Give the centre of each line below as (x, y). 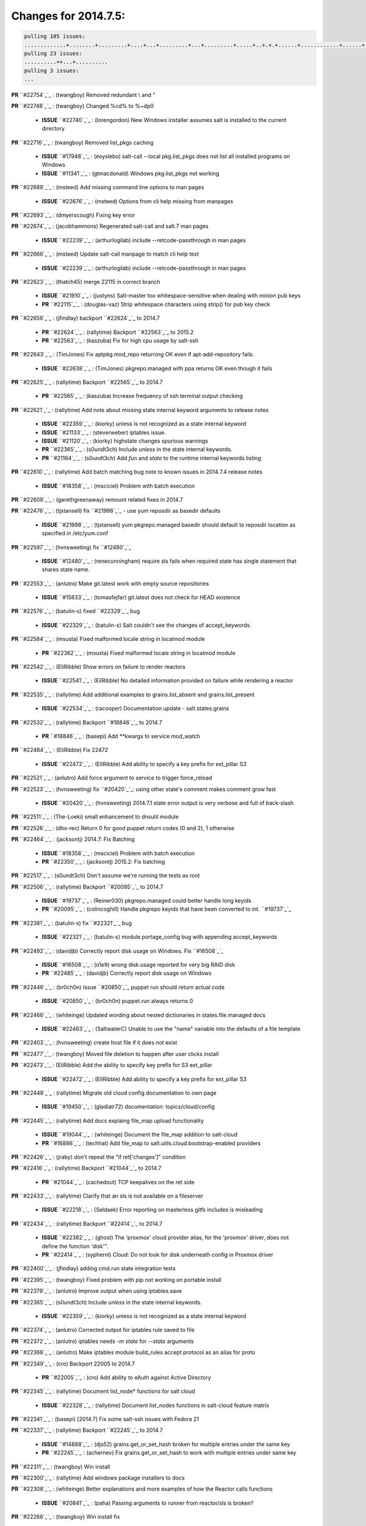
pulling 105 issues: (55, 36)
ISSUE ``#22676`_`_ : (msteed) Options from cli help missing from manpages (138, 201)
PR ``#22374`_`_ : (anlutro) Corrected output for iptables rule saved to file (103, 1330)
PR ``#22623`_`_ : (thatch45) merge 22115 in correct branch (86, 281)
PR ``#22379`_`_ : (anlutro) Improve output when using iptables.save (97, 1291)
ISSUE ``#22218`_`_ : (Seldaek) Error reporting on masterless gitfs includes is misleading (152, 1210)
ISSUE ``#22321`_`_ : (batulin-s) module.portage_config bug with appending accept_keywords (160, 937)
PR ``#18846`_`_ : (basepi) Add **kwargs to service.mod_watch (121, 736)
